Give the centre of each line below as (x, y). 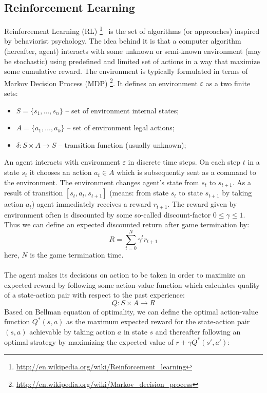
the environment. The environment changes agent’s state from (102, 182)
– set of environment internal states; (122, 110)
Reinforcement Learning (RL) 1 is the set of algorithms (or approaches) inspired (132, 30)
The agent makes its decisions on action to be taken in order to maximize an (125, 275)
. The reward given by (202, 204)
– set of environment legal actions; (121, 127)
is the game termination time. (77, 254)
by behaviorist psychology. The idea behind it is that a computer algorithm (123, 41)
